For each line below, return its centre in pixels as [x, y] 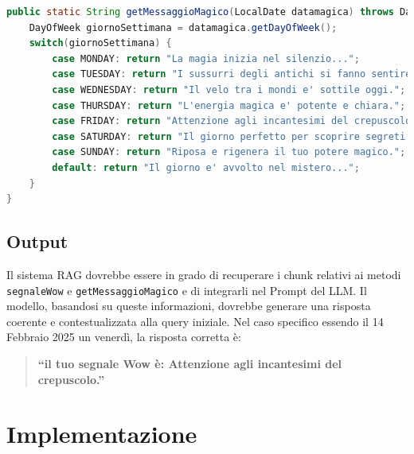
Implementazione [102, 434]
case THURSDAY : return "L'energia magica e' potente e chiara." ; [229, 105]
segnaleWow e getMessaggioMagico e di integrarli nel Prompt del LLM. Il [187, 290]
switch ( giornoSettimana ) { [100, 43]
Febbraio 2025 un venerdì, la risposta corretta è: [124, 337]
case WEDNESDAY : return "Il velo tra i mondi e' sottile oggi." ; [229, 89]
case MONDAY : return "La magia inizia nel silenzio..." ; [206, 58]
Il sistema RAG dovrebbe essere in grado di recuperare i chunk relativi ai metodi [204, 274]
